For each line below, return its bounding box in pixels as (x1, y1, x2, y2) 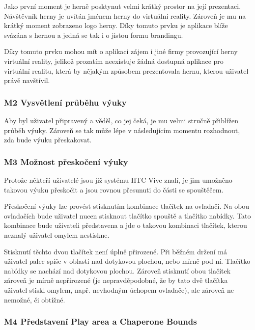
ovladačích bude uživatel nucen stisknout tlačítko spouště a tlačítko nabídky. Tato (4, 210, 251, 220)
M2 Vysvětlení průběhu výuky (4, 96, 127, 108)
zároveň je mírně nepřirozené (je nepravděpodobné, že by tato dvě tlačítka (4, 275, 228, 285)
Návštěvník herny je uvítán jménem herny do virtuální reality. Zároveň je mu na (4, 10, 246, 21)
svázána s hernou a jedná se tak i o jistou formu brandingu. (4, 29, 183, 40)
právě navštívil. (4, 75, 50, 85)
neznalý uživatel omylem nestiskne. (4, 229, 110, 240)
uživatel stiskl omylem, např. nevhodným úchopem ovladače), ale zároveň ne (4, 284, 234, 295)
